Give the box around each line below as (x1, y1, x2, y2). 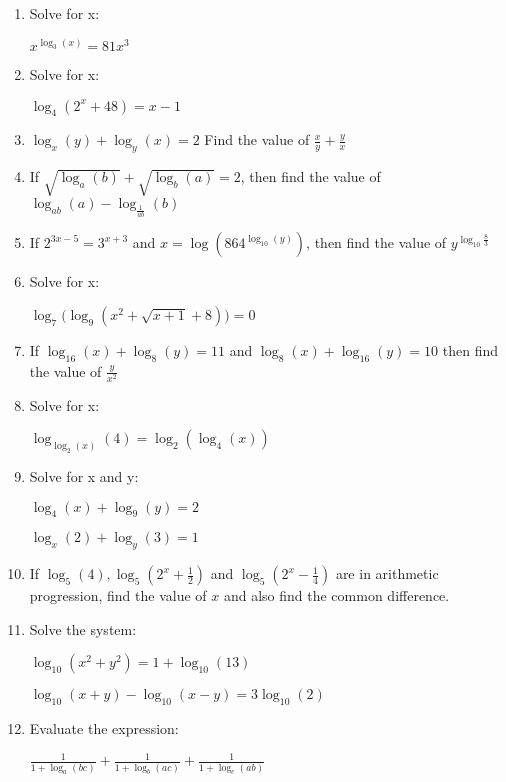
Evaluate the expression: (29, 718, 179, 739)
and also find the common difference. (223, 585, 450, 606)
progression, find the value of (29, 585, 207, 606)
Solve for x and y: (29, 465, 139, 486)
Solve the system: (29, 618, 137, 639)
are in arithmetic (335, 563, 439, 584)
